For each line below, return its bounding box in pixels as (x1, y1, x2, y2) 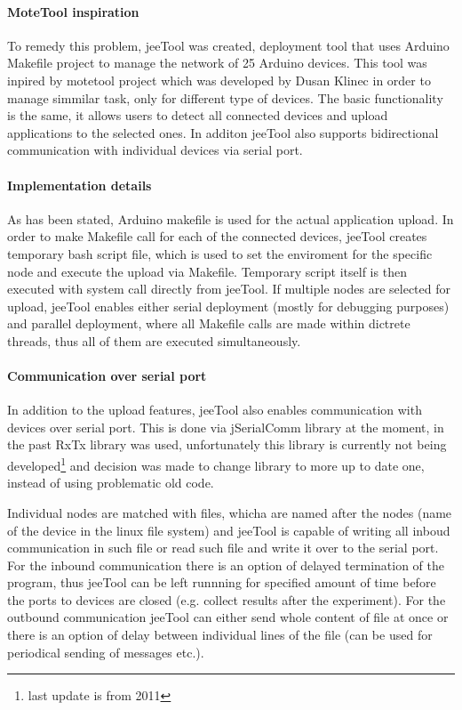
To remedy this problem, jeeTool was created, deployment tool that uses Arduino (7, 36, 450, 54)
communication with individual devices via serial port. (7, 141, 303, 159)
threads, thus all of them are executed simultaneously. (7, 331, 301, 350)
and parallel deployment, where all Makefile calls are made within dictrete (7, 314, 410, 333)
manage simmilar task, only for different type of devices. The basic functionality (7, 88, 443, 107)
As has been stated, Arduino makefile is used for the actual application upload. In (7, 209, 454, 228)
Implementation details (7, 175, 152, 194)
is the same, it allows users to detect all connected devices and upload (7, 106, 388, 125)
